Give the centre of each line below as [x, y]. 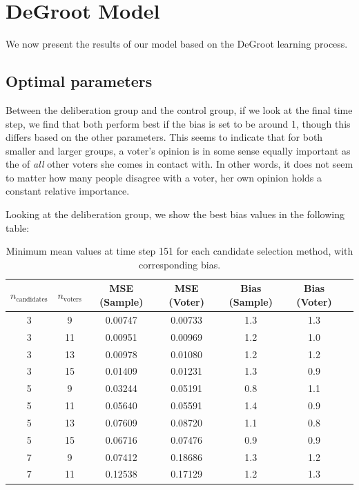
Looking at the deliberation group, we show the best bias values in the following [175, 214]
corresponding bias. [179, 264]
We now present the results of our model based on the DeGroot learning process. [177, 44]
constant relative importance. [68, 191]
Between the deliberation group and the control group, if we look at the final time [179, 109]
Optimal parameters [79, 81]
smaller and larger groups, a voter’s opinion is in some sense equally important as [178, 150]
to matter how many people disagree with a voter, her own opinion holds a [164, 177]
